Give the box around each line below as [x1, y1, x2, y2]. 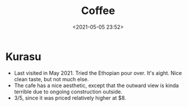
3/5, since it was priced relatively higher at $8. [14, 94, 127, 101]
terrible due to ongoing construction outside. [14, 88, 123, 95]
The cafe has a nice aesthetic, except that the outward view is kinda [14, 82, 179, 89]
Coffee [81, 4, 115, 18]
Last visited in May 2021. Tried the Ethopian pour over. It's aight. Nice [14, 69, 182, 77]
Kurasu [5, 50, 42, 63]
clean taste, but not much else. [14, 75, 89, 82]
